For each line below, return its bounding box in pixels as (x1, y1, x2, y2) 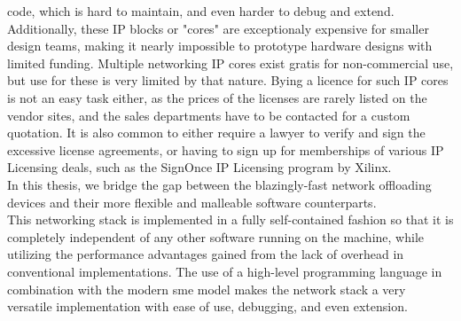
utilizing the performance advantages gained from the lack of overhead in (7, 245, 404, 263)
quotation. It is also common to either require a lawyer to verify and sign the (7, 123, 426, 142)
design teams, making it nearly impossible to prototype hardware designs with (7, 36, 433, 55)
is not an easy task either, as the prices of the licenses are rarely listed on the (7, 88, 427, 106)
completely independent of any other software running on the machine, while (7, 227, 424, 246)
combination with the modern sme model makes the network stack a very (7, 279, 406, 298)
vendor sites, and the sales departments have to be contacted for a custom (7, 106, 410, 124)
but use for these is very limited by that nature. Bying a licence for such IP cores (7, 71, 449, 90)
